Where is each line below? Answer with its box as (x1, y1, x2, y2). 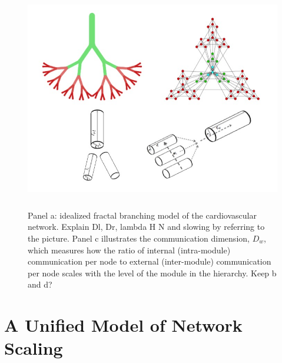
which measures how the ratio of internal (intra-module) (28, 243, 231, 256)
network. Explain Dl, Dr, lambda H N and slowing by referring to (28, 220, 265, 233)
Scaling (4, 336, 63, 360)
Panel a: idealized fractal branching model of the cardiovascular (28, 209, 257, 221)
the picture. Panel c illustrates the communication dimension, (28, 232, 250, 244)
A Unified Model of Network (4, 313, 243, 337)
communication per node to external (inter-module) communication (28, 255, 271, 268)
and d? (28, 278, 52, 291)
